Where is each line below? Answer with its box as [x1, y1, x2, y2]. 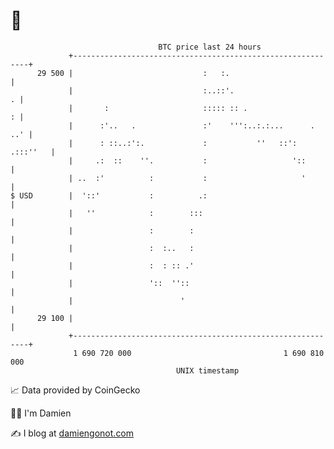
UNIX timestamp [175, 365, 240, 376]
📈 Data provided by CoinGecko [10, 384, 141, 396]
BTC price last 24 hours [158, 42, 262, 52]
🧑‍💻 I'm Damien [10, 407, 72, 419]
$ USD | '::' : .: [10, 190, 208, 201]
